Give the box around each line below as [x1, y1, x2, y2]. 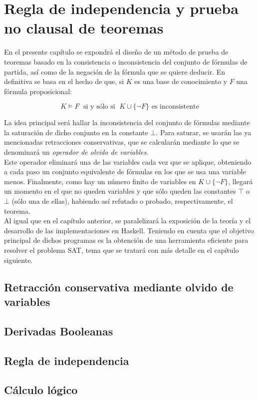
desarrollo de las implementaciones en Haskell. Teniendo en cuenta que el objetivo [4, 225, 254, 235]
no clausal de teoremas [4, 18, 164, 38]
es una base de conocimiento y [134, 76, 227, 87]
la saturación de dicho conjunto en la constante [4, 127, 148, 137]
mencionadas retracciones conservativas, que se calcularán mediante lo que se [4, 137, 240, 147]
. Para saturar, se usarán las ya [156, 127, 252, 137]
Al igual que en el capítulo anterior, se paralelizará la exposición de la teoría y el [4, 215, 251, 226]
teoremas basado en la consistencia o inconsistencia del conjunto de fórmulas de [4, 56, 248, 67]
